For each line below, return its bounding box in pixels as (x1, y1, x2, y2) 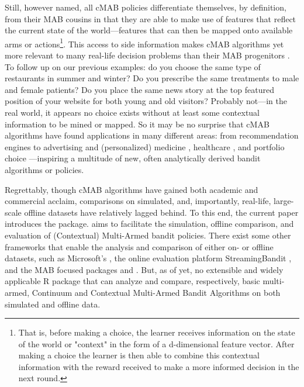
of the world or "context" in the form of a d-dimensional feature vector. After (18, 337, 295, 350)
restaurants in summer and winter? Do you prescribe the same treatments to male (5, 72, 299, 84)
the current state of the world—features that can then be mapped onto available (5, 24, 293, 36)
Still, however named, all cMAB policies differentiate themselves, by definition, (5, 1, 286, 13)
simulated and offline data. (5, 298, 101, 310)
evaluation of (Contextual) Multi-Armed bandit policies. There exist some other (5, 229, 291, 241)
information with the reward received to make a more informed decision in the (18, 360, 299, 372)
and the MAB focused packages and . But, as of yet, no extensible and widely (5, 263, 284, 275)
